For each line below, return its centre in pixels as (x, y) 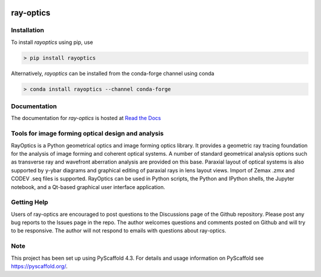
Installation (28, 30)
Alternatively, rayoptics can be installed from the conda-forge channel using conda (113, 73)
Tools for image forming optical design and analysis (87, 134)
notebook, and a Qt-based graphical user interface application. (88, 187)
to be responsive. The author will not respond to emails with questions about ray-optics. (119, 231)
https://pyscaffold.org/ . (39, 266)
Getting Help (30, 202)
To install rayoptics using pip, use (52, 42)
